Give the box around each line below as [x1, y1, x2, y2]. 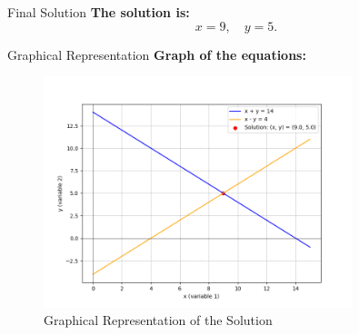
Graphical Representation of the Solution [44, 310, 273, 330]
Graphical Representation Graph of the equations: [7, 44, 306, 64]
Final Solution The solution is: [7, 3, 190, 21]
